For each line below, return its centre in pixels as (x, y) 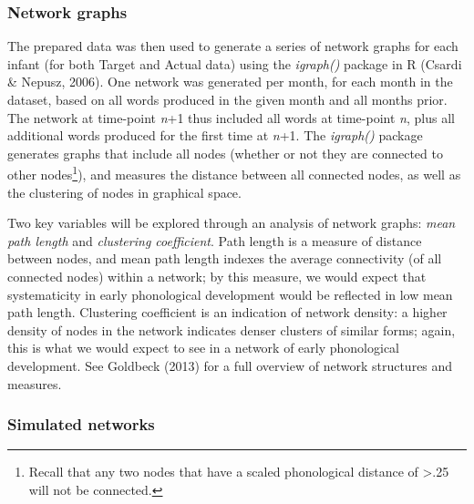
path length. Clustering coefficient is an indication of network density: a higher (227, 312)
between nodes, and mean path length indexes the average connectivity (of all (225, 258)
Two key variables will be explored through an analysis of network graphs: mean (232, 223)
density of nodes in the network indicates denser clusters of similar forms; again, (232, 329)
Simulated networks (81, 424)
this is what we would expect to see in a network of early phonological (203, 348)
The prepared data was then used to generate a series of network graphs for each (233, 46)
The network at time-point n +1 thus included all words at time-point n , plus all (231, 117)
